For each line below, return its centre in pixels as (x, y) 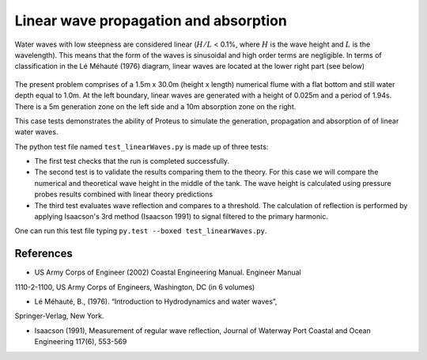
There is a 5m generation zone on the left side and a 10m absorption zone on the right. (155, 106)
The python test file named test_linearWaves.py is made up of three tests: (142, 146)
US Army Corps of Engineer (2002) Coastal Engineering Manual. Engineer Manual (168, 272)
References (43, 254)
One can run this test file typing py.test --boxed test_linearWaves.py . (141, 231)
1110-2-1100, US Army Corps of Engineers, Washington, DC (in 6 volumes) (135, 287)
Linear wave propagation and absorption (151, 21)
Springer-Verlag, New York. (59, 316)
